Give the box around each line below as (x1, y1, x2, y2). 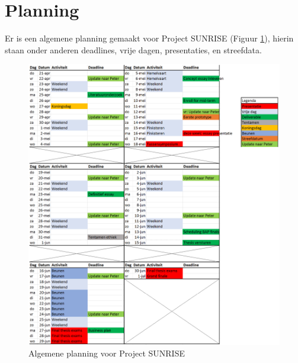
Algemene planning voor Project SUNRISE (28, 347, 185, 359)
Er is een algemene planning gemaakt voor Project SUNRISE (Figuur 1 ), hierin (5, 32, 294, 44)
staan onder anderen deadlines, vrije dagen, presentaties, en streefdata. (5, 43, 262, 56)
